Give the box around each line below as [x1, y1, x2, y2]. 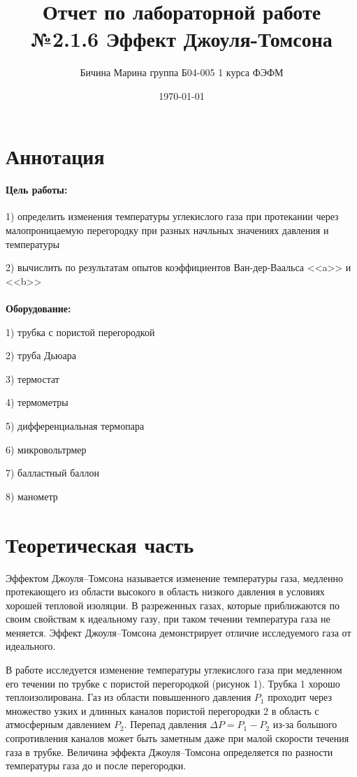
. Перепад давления [124, 717, 207, 732]
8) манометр [6, 488, 58, 503]
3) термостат [6, 371, 59, 386]
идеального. [6, 639, 56, 653]
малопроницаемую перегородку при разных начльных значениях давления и [6, 223, 329, 238]
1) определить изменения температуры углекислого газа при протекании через [6, 209, 339, 224]
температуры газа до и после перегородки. [6, 758, 187, 773]
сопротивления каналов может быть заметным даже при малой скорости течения [6, 731, 349, 746]
